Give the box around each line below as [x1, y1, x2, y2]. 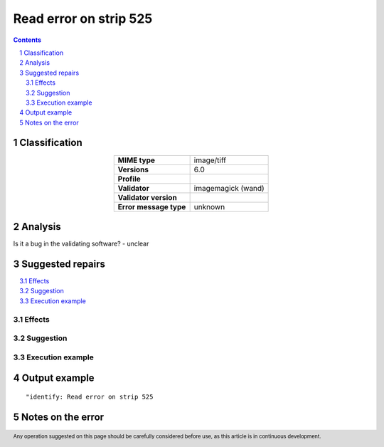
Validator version [117, 192, 177, 202]
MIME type [117, 155, 156, 165]
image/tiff [193, 155, 227, 165]
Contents [13, 36, 42, 44]
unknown [193, 201, 225, 211]
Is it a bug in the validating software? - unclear [13, 239, 149, 248]
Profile [117, 174, 142, 184]
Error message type [117, 201, 186, 211]
